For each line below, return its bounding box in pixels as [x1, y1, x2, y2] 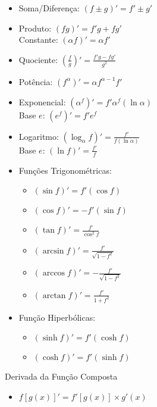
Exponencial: [18, 95, 66, 108]
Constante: [18, 33, 58, 46]
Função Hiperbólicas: [18, 311, 96, 323]
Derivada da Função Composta [5, 370, 118, 383]
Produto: [18, 21, 52, 34]
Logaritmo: [18, 130, 59, 142]
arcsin [42, 246, 64, 255]
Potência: [18, 75, 53, 87]
